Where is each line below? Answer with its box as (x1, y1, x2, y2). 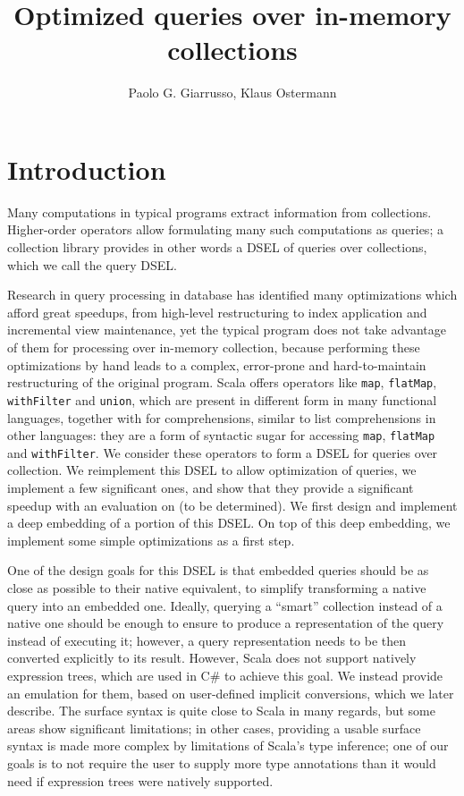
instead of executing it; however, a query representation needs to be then (7, 631, 407, 649)
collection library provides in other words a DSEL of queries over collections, (7, 238, 427, 257)
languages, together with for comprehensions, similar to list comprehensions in (7, 408, 436, 427)
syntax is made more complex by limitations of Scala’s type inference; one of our (7, 736, 449, 755)
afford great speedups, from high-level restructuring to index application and (7, 302, 427, 321)
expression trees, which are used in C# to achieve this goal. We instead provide (7, 665, 443, 684)
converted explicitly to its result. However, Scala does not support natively (7, 648, 417, 667)
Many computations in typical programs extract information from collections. (7, 202, 432, 221)
